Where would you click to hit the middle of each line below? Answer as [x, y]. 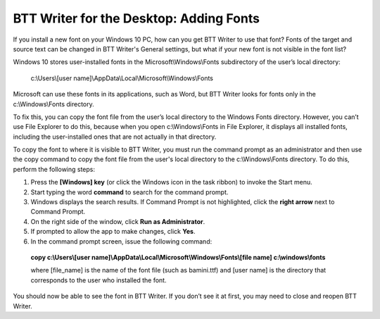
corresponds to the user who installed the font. [99, 280]
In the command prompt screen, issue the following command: [121, 241]
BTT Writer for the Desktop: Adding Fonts [137, 18]
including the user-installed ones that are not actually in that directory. [115, 137]
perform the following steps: [54, 169]
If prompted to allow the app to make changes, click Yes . [113, 232]
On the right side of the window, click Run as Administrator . [118, 221]
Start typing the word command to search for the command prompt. [129, 192]
